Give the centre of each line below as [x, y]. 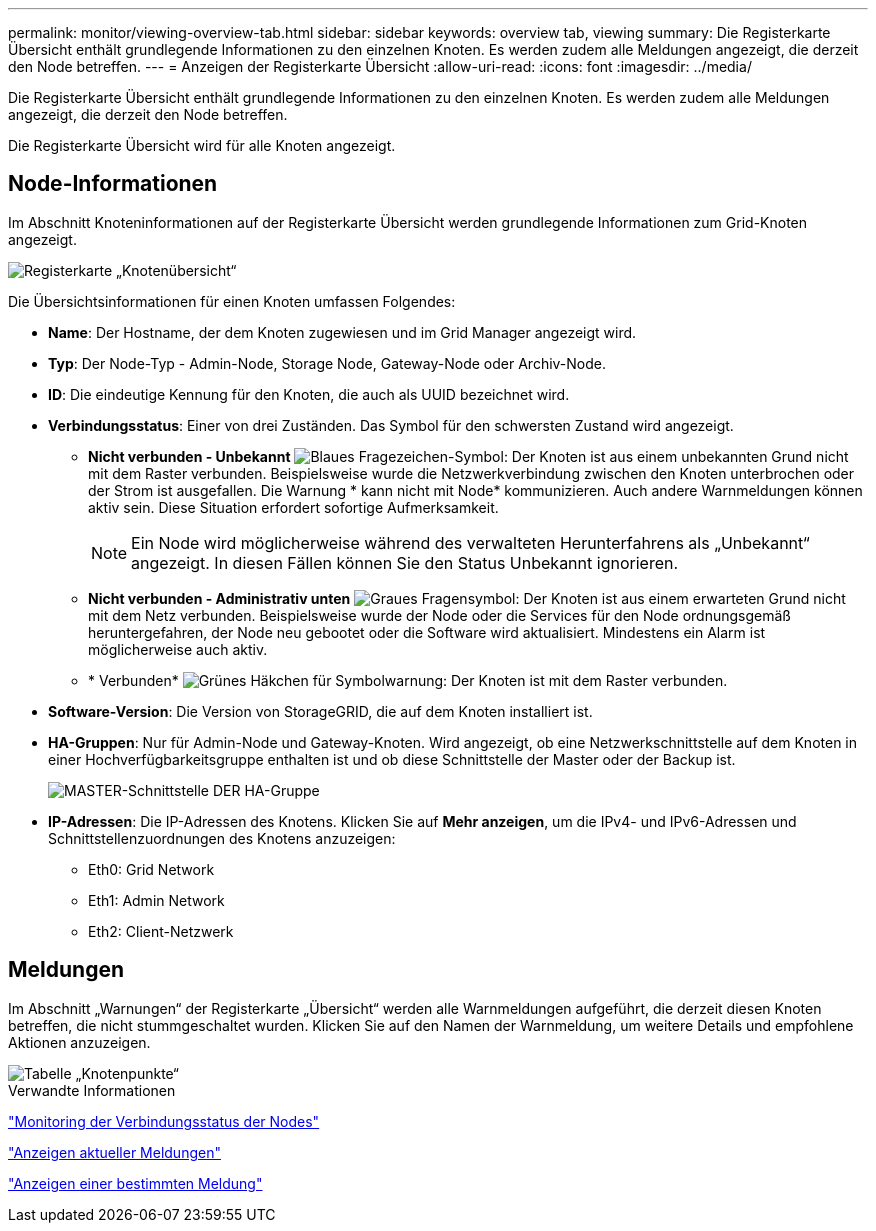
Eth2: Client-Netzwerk [161, 931]
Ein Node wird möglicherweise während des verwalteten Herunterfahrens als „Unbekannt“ [470, 542]
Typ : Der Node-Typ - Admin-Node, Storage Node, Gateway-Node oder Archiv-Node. [327, 363]
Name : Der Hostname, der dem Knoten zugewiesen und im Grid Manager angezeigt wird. [342, 332]
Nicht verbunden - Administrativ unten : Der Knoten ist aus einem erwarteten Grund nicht [467, 598]
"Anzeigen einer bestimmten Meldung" [135, 1183]
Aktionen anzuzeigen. [79, 1042]
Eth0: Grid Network [151, 869]
